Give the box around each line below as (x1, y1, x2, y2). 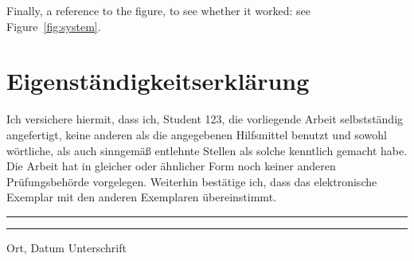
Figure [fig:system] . (6, 18, 101, 34)
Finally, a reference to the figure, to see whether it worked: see (6, 2, 311, 18)
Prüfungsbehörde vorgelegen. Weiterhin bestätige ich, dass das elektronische (6, 173, 377, 189)
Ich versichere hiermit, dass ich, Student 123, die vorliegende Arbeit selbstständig (6, 111, 404, 127)
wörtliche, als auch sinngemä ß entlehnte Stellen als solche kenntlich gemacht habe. (6, 142, 408, 158)
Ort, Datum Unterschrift (6, 239, 127, 255)
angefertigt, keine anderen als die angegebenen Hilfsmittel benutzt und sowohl (6, 126, 387, 142)
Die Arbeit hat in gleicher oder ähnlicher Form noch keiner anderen (6, 158, 336, 174)
